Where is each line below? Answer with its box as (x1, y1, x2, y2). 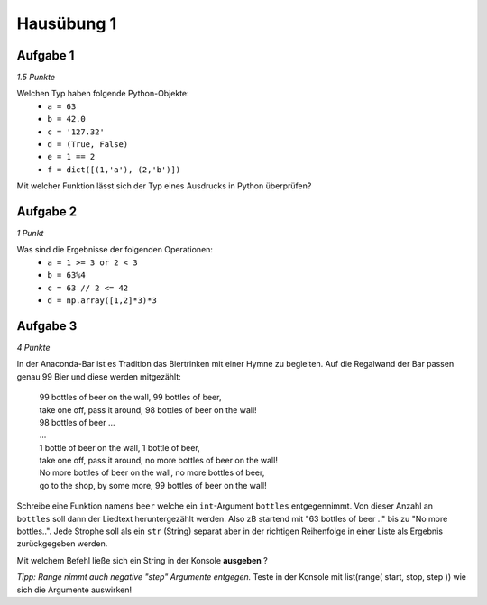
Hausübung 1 (16, 14, 117, 33)
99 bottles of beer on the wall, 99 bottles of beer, (39, 392, 222, 403)
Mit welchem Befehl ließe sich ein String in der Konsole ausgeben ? (16, 555, 268, 565)
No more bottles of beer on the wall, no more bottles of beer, (39, 467, 265, 478)
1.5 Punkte (16, 72, 56, 83)
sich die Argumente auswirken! (16, 584, 133, 595)
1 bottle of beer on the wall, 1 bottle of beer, (39, 442, 200, 453)
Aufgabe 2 (16, 204, 78, 219)
